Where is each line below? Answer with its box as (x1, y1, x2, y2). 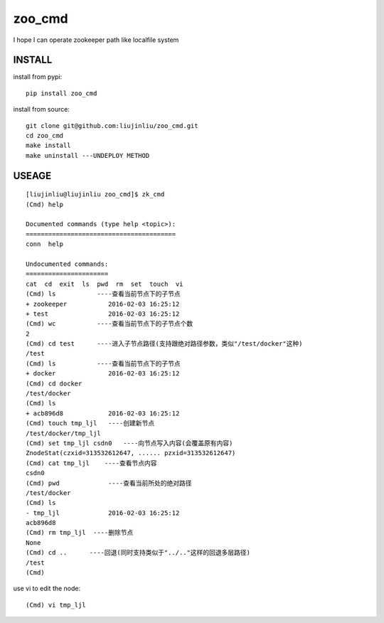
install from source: (13, 105, 70, 114)
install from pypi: (13, 73, 63, 81)
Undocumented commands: (26, 260, 109, 268)
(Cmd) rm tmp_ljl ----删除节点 (26, 528, 134, 537)
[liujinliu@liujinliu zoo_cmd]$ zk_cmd (26, 191, 165, 198)
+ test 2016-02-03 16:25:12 (26, 309, 180, 318)
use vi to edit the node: (13, 584, 81, 593)
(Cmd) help (26, 200, 64, 208)
